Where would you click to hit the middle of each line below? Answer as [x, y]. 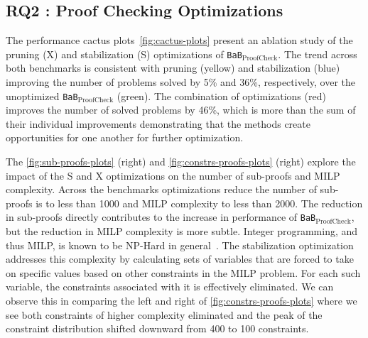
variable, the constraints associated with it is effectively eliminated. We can [170, 287]
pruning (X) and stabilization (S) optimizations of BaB [124, 54]
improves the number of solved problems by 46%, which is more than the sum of [181, 110]
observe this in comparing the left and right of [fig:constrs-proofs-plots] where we [182, 301]
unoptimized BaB [42, 96]
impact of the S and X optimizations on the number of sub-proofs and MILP [173, 175]
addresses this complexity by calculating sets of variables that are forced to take [180, 259]
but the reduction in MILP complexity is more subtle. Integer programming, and [182, 231]
